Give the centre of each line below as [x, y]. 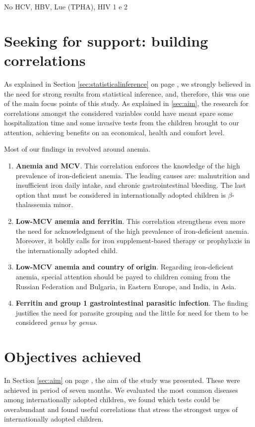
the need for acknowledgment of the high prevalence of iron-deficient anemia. [132, 231]
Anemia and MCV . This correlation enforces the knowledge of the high [128, 166]
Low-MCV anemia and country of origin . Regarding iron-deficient [125, 267]
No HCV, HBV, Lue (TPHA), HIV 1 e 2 [66, 6]
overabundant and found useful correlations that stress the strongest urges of [121, 409]
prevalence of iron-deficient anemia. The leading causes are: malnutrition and [133, 175]
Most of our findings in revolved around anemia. [77, 149]
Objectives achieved [73, 356]
